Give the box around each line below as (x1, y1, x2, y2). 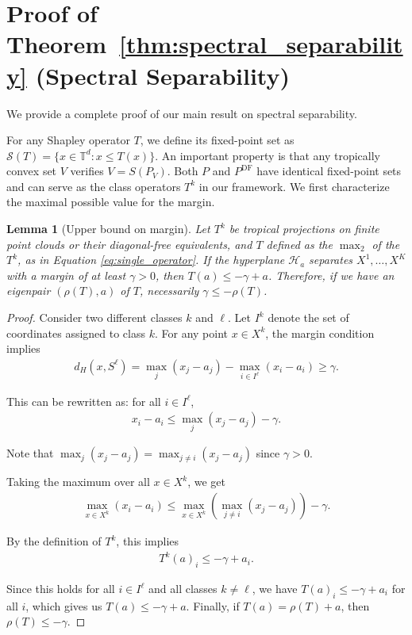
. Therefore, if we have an (268, 266, 395, 283)
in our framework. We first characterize (198, 178, 390, 194)
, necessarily (140, 282, 199, 299)
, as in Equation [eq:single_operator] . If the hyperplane (17, 251, 285, 268)
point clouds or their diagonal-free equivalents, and (6, 235, 252, 252)
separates (309, 251, 353, 268)
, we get (187, 473, 225, 490)
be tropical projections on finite (229, 220, 379, 237)
